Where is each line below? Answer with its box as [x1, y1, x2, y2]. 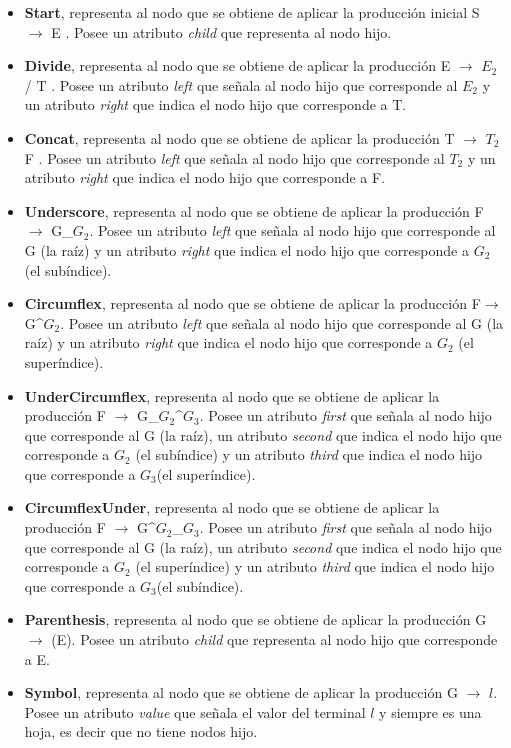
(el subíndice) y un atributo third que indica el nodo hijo [135, 444, 483, 465]
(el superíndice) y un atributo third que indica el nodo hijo [135, 556, 495, 577]
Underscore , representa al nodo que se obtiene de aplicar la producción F [24, 200, 484, 221]
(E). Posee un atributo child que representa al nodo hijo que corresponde [51, 629, 498, 650]
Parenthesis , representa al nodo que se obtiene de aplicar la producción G [24, 609, 487, 630]
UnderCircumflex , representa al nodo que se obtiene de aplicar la [24, 385, 440, 406]
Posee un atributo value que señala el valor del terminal [24, 701, 366, 722]
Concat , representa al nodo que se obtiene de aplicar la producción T [24, 127, 455, 148]
